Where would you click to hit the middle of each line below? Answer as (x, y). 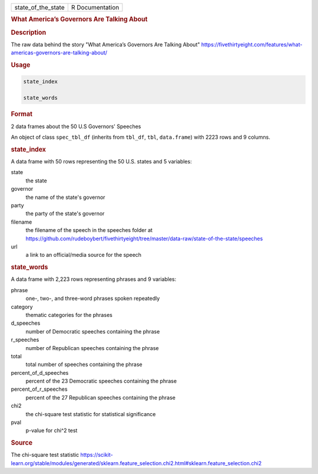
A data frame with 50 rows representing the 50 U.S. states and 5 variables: (101, 162)
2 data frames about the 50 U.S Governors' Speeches (76, 126)
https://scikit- (97, 455)
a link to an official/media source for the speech (83, 255)
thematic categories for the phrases (69, 315)
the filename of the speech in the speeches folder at (89, 230)
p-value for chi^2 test (52, 430)
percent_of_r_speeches (39, 389)
